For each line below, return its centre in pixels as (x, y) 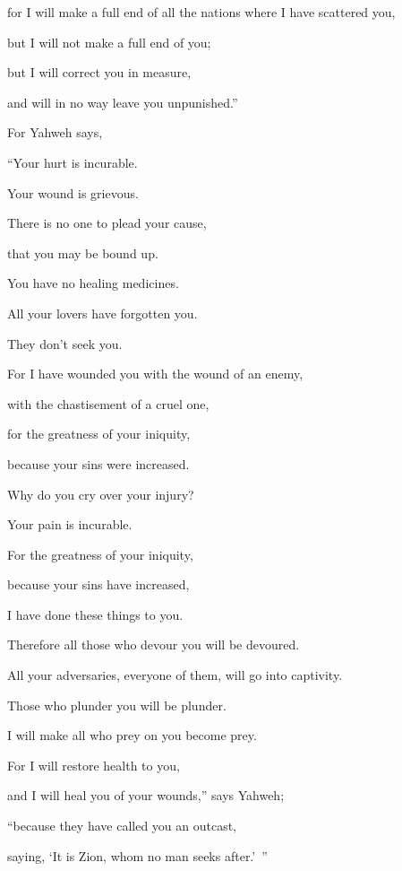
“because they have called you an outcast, (122, 826)
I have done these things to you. (95, 614)
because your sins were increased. (98, 463)
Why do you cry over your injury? (101, 494)
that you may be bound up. (83, 253)
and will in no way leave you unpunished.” (123, 102)
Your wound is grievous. (73, 192)
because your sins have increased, (98, 584)
